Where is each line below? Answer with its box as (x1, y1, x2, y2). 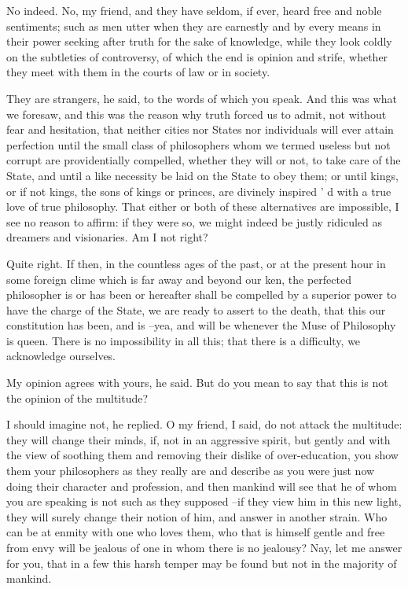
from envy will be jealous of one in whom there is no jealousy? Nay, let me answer (6, 539, 402, 555)
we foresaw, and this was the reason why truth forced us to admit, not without (6, 105, 387, 122)
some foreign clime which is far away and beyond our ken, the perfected (6, 271, 351, 287)
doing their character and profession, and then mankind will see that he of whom (6, 477, 397, 494)
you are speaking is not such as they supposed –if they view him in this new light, (6, 493, 402, 510)
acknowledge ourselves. (6, 348, 116, 364)
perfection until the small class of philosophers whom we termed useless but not (6, 136, 391, 153)
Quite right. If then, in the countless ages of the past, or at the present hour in (6, 255, 386, 271)
